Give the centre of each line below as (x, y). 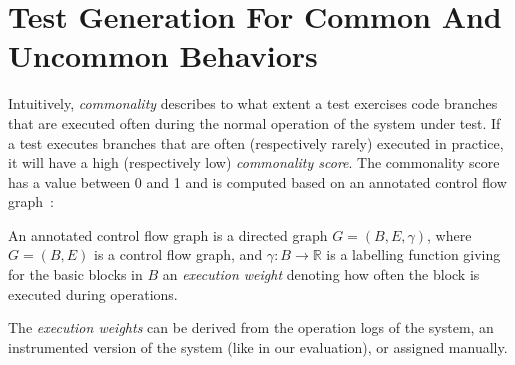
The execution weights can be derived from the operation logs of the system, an (251, 327)
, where (449, 234)
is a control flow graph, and (178, 254)
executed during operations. (93, 293)
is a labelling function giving (413, 254)
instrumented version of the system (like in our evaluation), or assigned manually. (258, 346)
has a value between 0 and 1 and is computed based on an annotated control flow (257, 181)
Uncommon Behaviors (163, 55)
